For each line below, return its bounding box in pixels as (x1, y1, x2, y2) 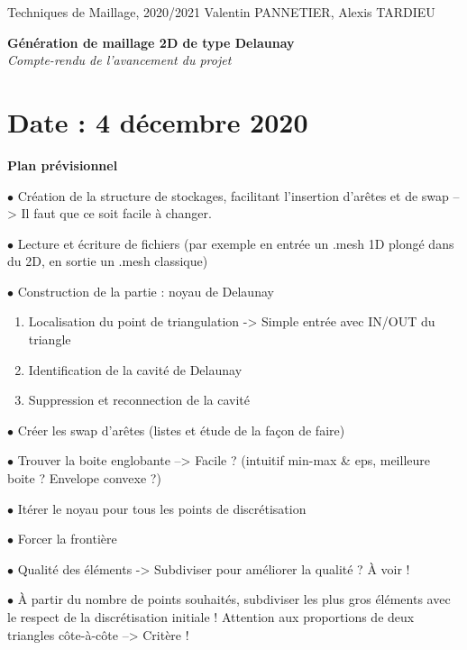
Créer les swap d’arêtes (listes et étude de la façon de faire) (17, 420, 345, 439)
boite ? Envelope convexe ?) (7, 469, 161, 488)
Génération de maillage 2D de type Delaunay (7, 32, 295, 51)
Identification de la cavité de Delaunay (28, 360, 243, 379)
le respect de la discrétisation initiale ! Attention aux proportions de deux (7, 608, 415, 626)
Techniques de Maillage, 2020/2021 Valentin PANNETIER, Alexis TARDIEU (7, 3, 435, 21)
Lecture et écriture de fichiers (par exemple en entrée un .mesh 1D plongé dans (17, 233, 454, 252)
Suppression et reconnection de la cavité (28, 390, 251, 409)
